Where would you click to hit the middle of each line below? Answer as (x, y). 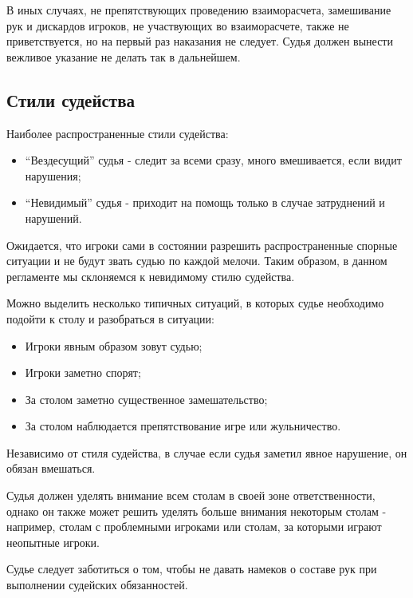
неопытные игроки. (53, 542)
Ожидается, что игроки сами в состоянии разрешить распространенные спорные (202, 245)
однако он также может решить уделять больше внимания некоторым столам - (197, 511)
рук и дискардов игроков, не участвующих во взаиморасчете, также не (178, 25)
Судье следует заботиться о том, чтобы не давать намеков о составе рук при (192, 569)
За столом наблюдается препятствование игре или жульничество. (183, 426)
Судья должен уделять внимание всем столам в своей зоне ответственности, (191, 495)
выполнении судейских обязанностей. (97, 585)
